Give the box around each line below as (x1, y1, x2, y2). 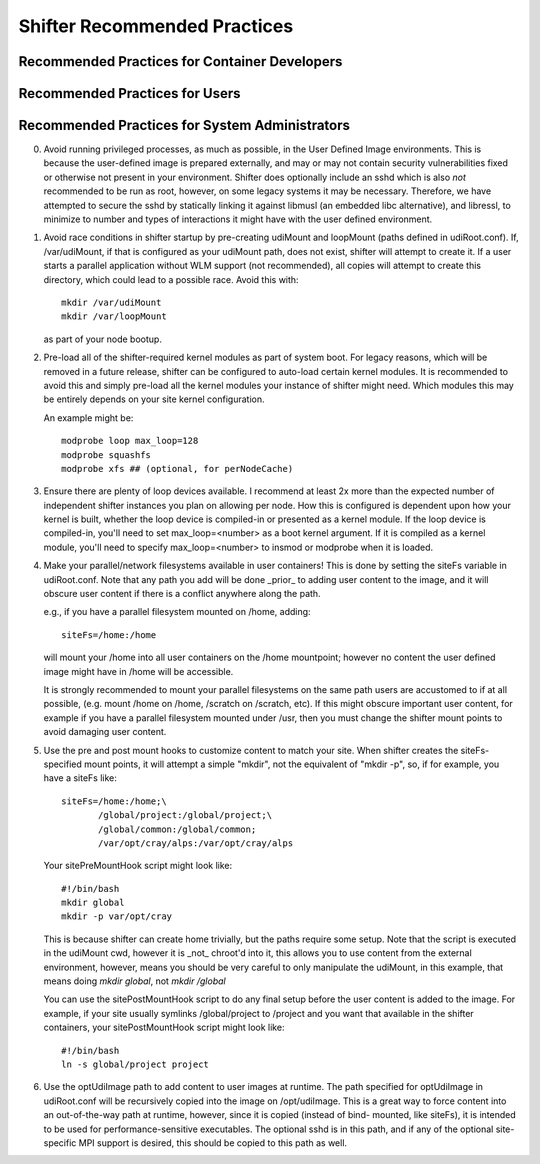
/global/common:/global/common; (98, 823, 257, 835)
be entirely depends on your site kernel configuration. (43, 393, 265, 405)
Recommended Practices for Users (18, 85, 241, 102)
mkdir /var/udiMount (61, 297, 162, 308)
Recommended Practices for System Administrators (18, 117, 350, 134)
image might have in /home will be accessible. (43, 665, 234, 677)
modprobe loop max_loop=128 (61, 435, 199, 447)
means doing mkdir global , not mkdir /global (43, 975, 226, 987)
